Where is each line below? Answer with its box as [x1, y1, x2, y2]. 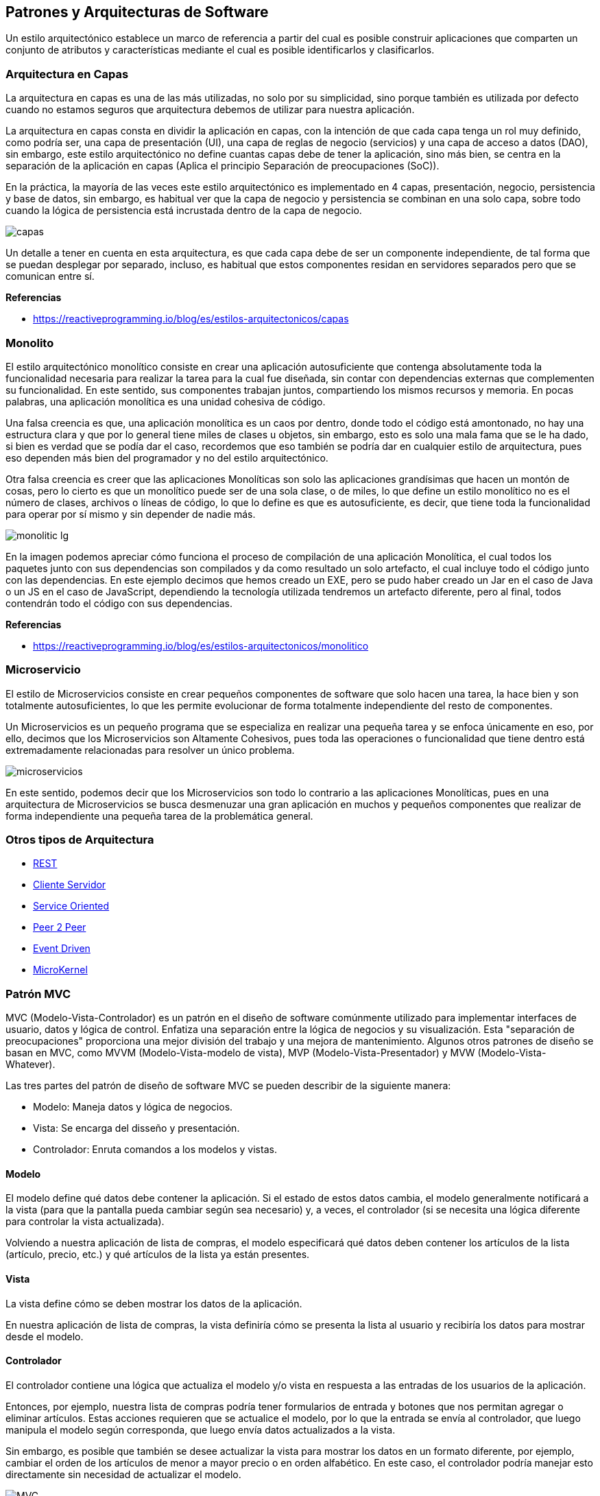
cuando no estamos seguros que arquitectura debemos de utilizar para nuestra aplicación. [5, 104, 415, 116]
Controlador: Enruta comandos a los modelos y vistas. [33, 1143, 277, 1156]
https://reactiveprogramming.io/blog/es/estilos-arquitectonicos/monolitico [33, 639, 369, 652]
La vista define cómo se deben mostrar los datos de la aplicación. [5, 1297, 302, 1309]
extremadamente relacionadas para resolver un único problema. [5, 744, 295, 756]
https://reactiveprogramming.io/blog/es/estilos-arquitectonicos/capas [33, 313, 349, 325]
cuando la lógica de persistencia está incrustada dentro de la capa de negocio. [5, 204, 362, 217]
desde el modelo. [5, 1330, 84, 1342]
